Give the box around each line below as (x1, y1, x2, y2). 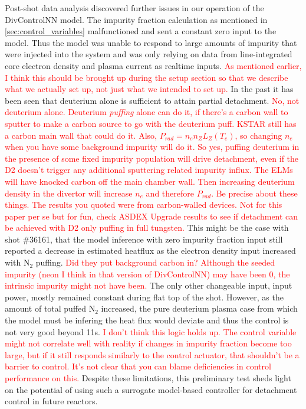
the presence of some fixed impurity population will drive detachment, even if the (5, 152, 299, 164)
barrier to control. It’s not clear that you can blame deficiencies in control (5, 360, 271, 372)
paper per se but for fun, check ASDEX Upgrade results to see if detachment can (5, 210, 298, 222)
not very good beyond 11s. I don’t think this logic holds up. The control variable (5, 325, 297, 338)
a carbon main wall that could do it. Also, (5, 129, 157, 141)
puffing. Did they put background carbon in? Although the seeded (35, 256, 275, 269)
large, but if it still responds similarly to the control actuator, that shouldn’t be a (5, 348, 300, 361)
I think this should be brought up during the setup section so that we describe (5, 71, 288, 83)
